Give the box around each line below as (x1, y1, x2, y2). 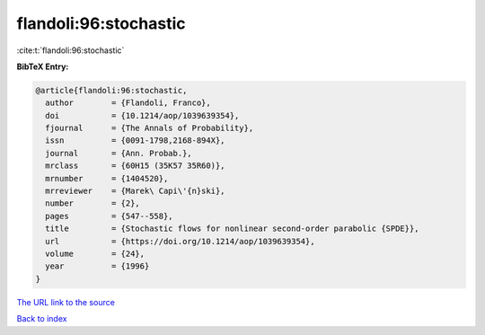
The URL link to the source (16, 296, 116, 307)
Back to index (16, 313, 67, 324)
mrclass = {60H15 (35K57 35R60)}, (45, 161, 225, 171)
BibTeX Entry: (16, 61, 69, 72)
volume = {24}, (45, 249, 145, 259)
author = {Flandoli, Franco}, (45, 98, 211, 108)
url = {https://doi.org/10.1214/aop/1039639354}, (45, 236, 315, 246)
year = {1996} (45, 261, 150, 271)
